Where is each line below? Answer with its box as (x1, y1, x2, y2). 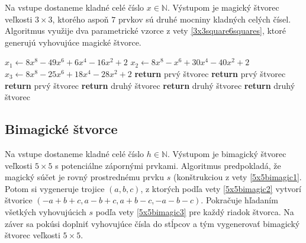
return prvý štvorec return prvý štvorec (134, 67, 286, 79)
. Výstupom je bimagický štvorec (168, 147, 286, 159)
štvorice (5, 194, 33, 206)
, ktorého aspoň (52, 12, 109, 25)
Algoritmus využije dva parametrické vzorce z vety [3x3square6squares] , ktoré (5, 24, 286, 37)
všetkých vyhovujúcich (5, 205, 86, 218)
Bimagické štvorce (5, 120, 118, 138)
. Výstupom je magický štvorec (167, 1, 279, 13)
